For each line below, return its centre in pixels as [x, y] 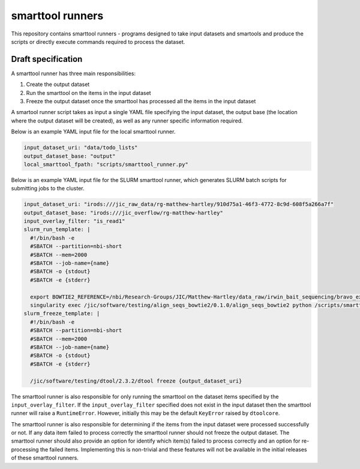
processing [25, 449]
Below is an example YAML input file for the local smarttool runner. [93, 132]
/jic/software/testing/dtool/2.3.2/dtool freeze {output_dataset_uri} [136, 381]
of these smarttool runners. [45, 458]
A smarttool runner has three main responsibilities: [73, 73]
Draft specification [47, 59]
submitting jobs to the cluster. [48, 189]
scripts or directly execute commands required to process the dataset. [98, 41]
